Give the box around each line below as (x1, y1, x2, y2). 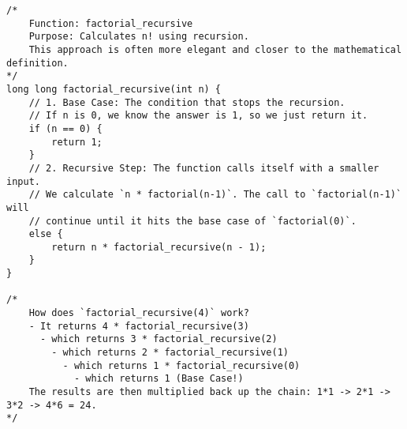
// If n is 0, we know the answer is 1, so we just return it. (28, 110, 368, 122)
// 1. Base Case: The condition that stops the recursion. (28, 96, 345, 108)
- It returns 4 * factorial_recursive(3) (28, 320, 249, 332)
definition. (6, 57, 69, 69)
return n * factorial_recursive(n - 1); (51, 241, 267, 253)
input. (6, 175, 40, 187)
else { (28, 228, 63, 240)
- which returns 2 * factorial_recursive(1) (51, 347, 289, 359)
